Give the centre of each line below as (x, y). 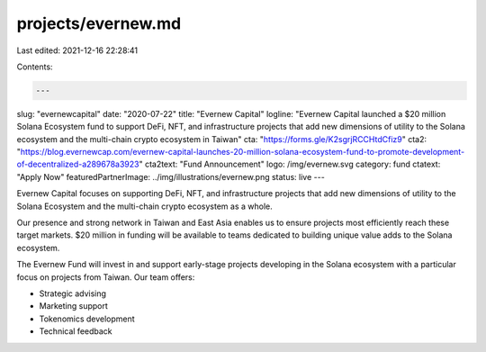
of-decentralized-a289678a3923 (78, 164)
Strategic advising (73, 293)
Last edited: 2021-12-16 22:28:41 (77, 50)
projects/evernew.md (99, 23)
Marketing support (73, 306)
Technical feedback (76, 331)
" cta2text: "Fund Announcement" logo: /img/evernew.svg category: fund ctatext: (290, 164)
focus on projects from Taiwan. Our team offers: (106, 277)
